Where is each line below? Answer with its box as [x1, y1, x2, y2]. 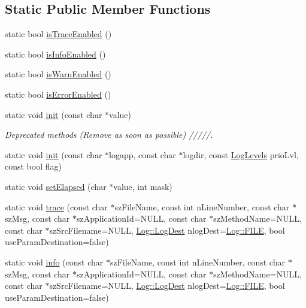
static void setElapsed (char [5, 180, 107, 192]
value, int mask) [113, 180, 172, 192]
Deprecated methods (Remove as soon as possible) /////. [5, 128, 213, 141]
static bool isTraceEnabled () [5, 28, 112, 40]
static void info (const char [5, 255, 104, 268]
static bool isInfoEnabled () [5, 47, 106, 60]
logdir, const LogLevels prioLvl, [183, 148, 299, 161]
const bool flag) [5, 160, 62, 173]
